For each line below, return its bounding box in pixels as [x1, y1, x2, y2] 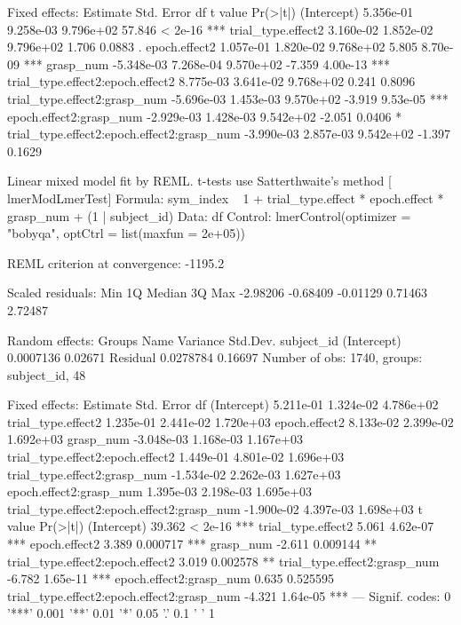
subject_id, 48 [7, 365, 86, 384]
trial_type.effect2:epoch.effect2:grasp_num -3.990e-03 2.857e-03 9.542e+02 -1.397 [7, 124, 451, 143]
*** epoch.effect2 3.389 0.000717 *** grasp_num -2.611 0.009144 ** [7, 534, 378, 553]
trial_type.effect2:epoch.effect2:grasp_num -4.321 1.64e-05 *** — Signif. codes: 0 [7, 586, 451, 605]
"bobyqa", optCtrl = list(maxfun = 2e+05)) [7, 224, 246, 242]
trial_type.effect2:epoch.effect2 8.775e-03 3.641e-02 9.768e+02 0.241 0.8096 [7, 72, 416, 91]
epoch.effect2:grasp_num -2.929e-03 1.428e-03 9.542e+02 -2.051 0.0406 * [7, 107, 402, 125]
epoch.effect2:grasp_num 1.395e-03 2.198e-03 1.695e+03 [7, 482, 313, 501]
